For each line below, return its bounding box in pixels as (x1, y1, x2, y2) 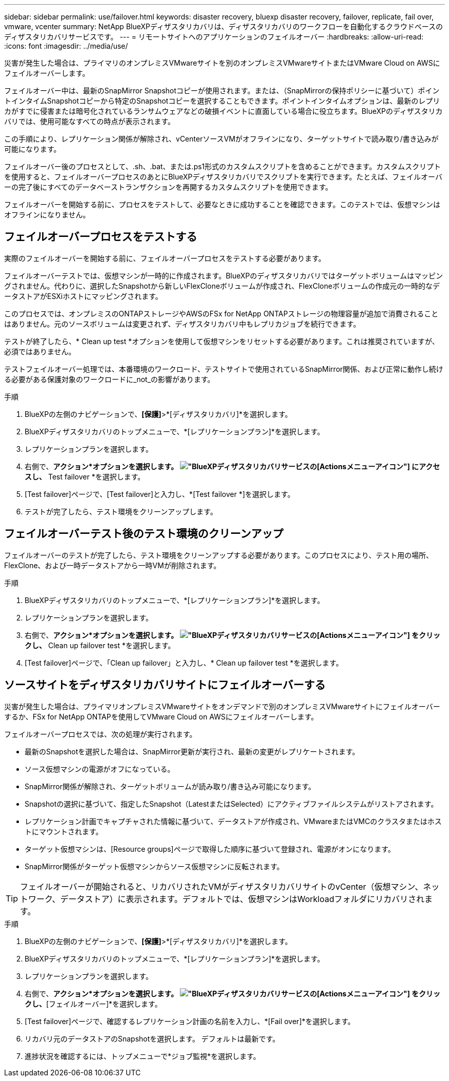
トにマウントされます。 (25, 827, 103, 836)
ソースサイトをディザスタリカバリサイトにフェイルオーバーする (4, 678, 326, 692)
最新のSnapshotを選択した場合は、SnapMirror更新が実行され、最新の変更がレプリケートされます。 (25, 747, 359, 756)
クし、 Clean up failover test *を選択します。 (25, 640, 175, 650)
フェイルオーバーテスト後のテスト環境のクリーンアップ (4, 527, 283, 540)
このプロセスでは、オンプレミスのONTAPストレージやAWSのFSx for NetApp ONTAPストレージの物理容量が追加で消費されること (4, 309, 439, 318)
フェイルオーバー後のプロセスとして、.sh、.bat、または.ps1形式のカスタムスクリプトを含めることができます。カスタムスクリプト (4, 162, 441, 171)
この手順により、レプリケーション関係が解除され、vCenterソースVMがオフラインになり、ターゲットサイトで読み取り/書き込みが (4, 134, 439, 143)
